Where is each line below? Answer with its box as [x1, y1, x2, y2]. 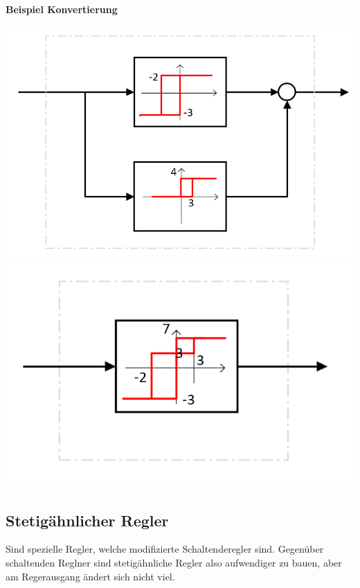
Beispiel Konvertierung [6, 2, 118, 16]
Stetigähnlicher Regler [6, 509, 169, 531]
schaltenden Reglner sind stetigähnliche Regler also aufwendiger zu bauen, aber [6, 555, 342, 570]
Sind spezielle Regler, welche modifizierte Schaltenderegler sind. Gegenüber [6, 542, 324, 556]
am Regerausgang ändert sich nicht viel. [6, 569, 175, 583]
